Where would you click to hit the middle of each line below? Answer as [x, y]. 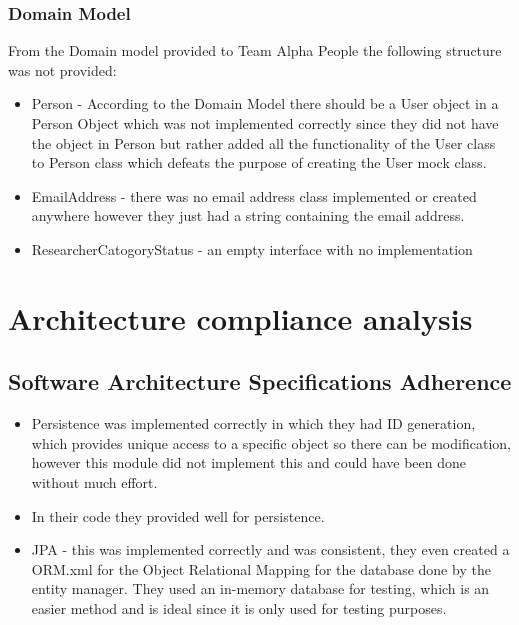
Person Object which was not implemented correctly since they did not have [265, 123]
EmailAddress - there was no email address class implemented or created [254, 195]
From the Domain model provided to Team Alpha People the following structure [255, 50]
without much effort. [94, 481]
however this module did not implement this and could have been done [248, 462]
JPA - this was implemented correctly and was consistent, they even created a [270, 549]
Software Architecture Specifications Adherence [260, 381]
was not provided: [62, 69]
